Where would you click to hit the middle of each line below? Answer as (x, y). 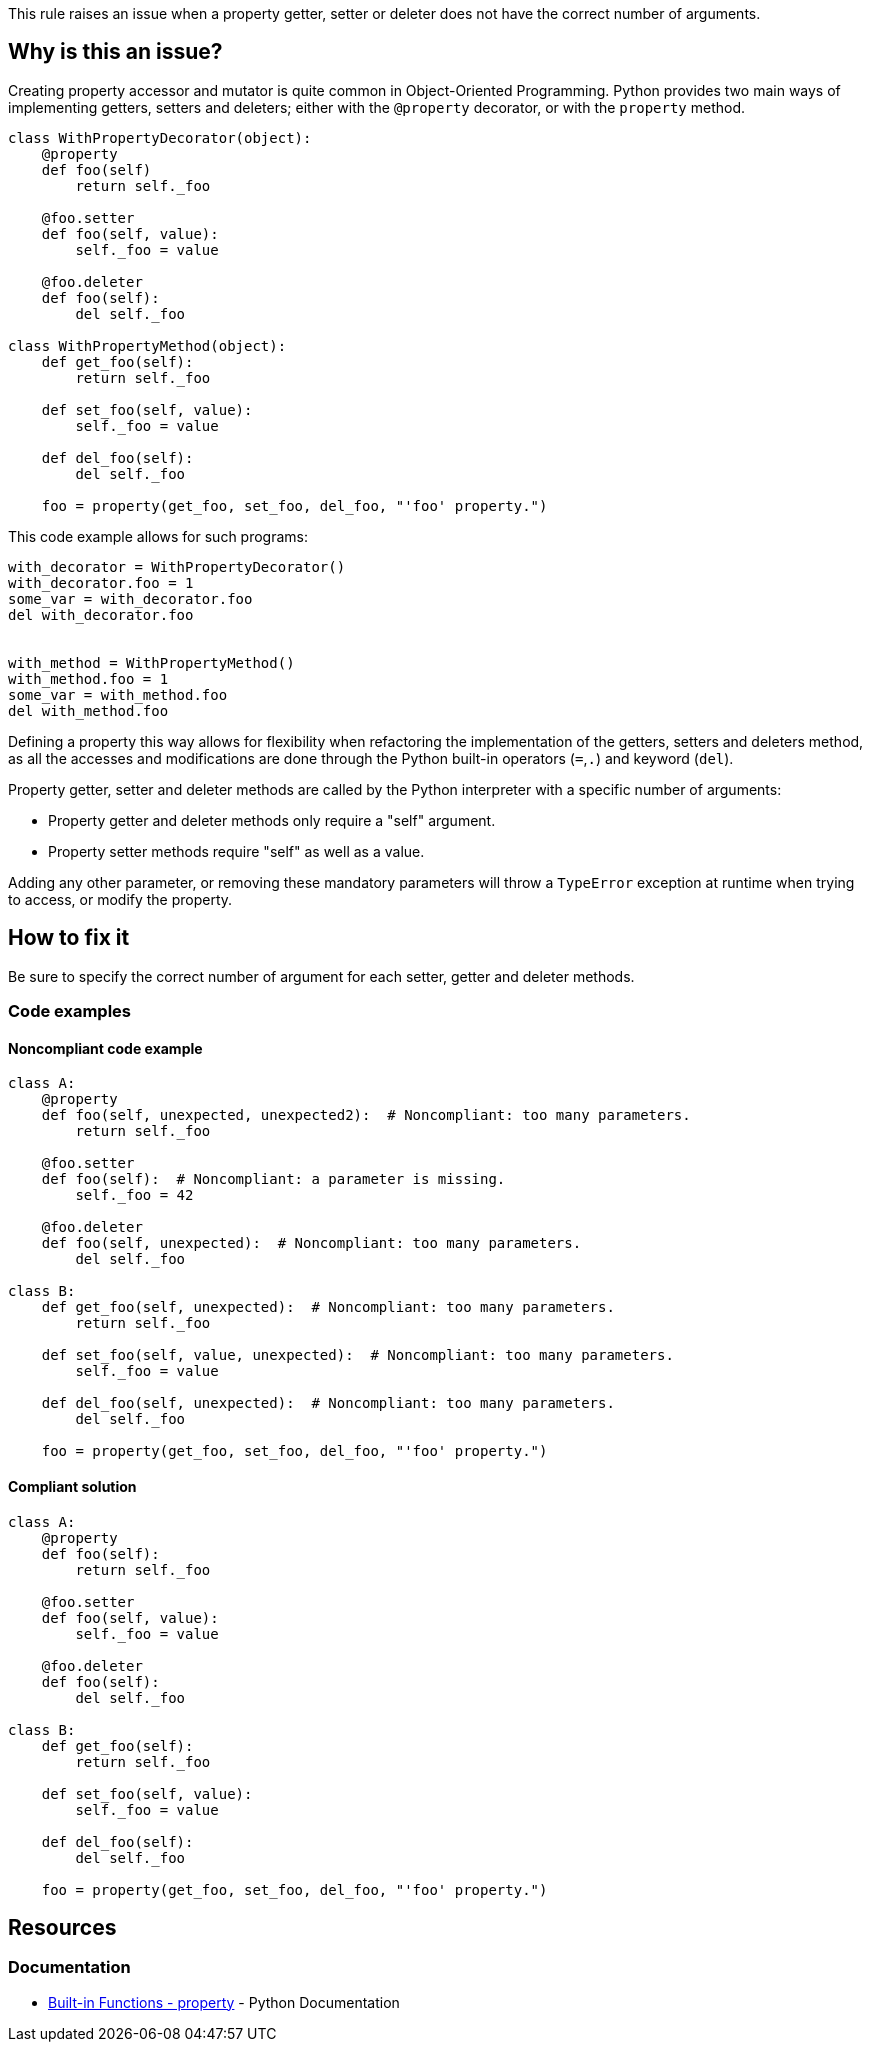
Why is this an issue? (115, 52)
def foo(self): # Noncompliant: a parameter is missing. (273, 1179)
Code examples (70, 1011)
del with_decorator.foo (101, 614)
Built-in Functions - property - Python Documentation (224, 2002)
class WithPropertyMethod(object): (147, 345)
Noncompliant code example (105, 1048)
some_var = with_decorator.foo (130, 598)
